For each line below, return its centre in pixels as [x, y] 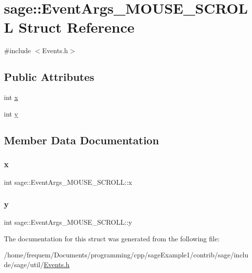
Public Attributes [49, 77]
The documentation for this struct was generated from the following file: [112, 238]
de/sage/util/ [24, 264]
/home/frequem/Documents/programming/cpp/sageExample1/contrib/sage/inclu [126, 255]
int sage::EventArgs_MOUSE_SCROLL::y [68, 222]
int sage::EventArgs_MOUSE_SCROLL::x [68, 182]
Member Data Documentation [82, 140]
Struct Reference [77, 27]
